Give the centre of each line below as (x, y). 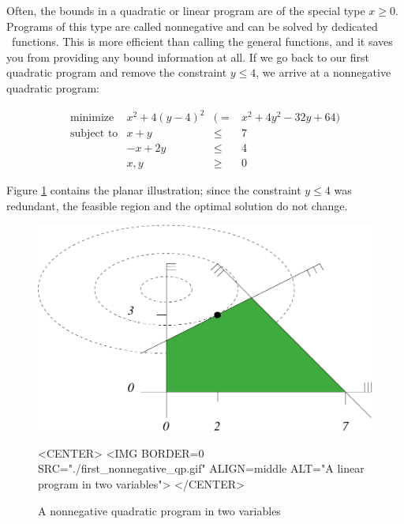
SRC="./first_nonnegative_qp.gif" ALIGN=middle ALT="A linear (201, 468)
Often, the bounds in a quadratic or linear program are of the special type (186, 10)
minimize (92, 118)
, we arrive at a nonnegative (324, 72)
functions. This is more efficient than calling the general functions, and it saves (202, 41)
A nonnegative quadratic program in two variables (159, 510)
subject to (94, 134)
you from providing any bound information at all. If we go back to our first (188, 57)
